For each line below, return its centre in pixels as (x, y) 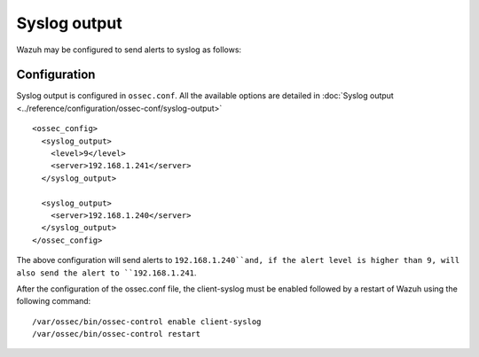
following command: (54, 301)
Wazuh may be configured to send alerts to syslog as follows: (129, 50)
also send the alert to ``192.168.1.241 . (106, 272)
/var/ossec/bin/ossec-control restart (117, 334)
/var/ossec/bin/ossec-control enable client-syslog (147, 322)
